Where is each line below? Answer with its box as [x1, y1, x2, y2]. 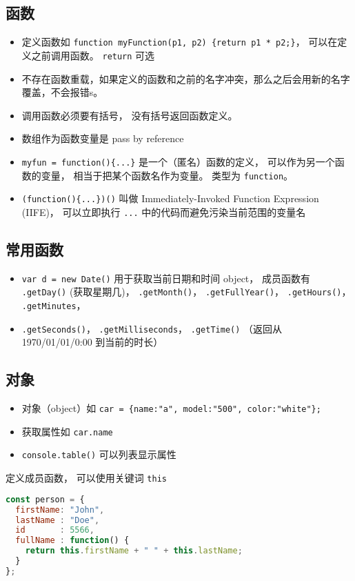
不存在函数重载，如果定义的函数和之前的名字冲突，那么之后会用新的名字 [21, 71, 350, 86]
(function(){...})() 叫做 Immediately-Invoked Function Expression [21, 191, 319, 206]
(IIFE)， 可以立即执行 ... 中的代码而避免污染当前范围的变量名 [21, 204, 306, 219]
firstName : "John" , [15, 504, 105, 515]
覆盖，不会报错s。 [21, 85, 103, 99]
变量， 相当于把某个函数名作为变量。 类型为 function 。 [41, 168, 294, 182]
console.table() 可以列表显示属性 [21, 447, 176, 462]
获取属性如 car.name [21, 424, 113, 438]
